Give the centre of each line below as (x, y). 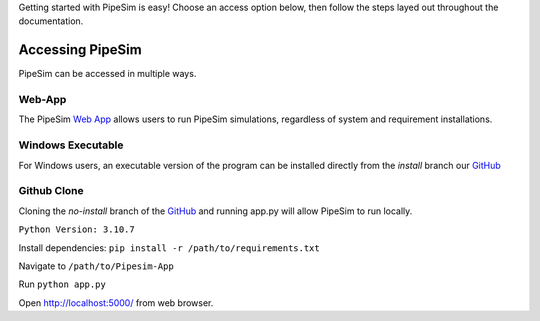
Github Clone (51, 191)
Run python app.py (62, 284)
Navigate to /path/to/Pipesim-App (96, 266)
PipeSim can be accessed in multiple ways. (107, 74)
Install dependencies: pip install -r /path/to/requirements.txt (169, 247)
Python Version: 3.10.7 (76, 229)
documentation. (51, 21)
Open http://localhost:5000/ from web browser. (116, 302)
